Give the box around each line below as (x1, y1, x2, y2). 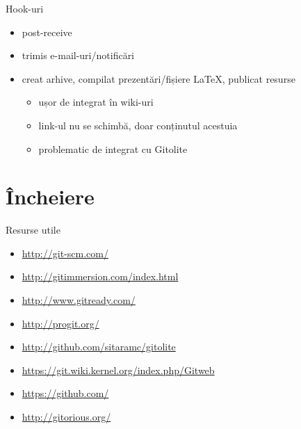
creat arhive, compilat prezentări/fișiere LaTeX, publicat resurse (22, 71, 295, 86)
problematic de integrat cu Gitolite (38, 141, 188, 156)
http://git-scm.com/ (22, 245, 108, 260)
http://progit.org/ (22, 316, 99, 330)
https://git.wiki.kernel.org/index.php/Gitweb (22, 362, 215, 377)
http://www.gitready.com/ (22, 293, 136, 307)
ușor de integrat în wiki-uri (38, 95, 154, 109)
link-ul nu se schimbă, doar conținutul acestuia (38, 118, 238, 132)
